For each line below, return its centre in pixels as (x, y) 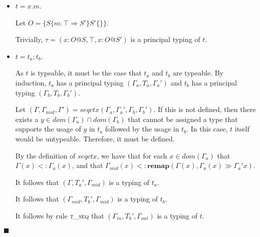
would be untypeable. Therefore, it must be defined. (95, 138)
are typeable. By (198, 73)
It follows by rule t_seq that (60, 215)
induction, (31, 82)
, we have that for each (132, 155)
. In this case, (207, 129)
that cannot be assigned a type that (183, 119)
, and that (87, 165)
